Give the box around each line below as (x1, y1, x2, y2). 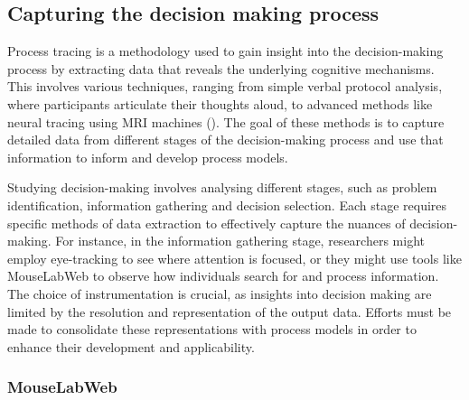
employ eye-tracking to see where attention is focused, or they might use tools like (7, 248, 462, 267)
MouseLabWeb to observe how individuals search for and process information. (7, 266, 439, 285)
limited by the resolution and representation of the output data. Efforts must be (7, 302, 452, 321)
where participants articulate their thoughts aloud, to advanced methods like (7, 94, 433, 113)
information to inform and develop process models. (7, 147, 288, 166)
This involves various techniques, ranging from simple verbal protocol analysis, (7, 77, 443, 96)
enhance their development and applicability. (7, 337, 255, 356)
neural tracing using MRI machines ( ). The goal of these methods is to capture (7, 112, 445, 131)
